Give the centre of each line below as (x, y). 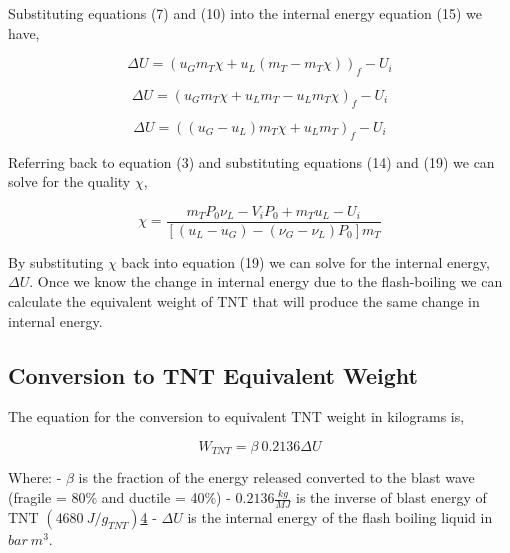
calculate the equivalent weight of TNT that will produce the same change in (244, 301)
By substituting (56, 261)
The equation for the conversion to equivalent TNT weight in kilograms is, (236, 416)
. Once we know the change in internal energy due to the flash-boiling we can (266, 281)
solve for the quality (69, 181)
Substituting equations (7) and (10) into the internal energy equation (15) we (245, 13)
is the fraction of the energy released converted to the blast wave (276, 477)
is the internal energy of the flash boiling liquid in (340, 516)
